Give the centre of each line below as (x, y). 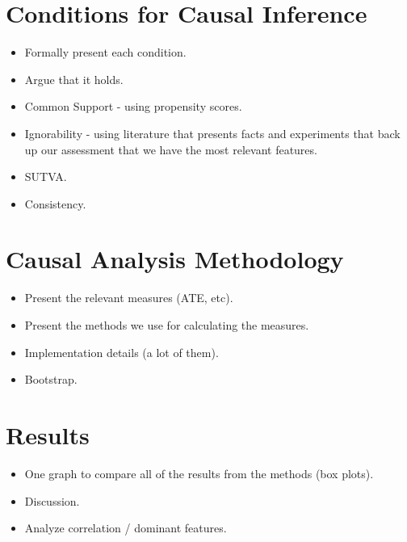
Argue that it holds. (74, 79)
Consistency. (55, 203)
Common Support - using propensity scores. (133, 106)
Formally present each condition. (105, 52)
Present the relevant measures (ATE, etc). (129, 298)
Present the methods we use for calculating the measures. (167, 325)
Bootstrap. (51, 379)
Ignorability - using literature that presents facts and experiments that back (212, 133)
